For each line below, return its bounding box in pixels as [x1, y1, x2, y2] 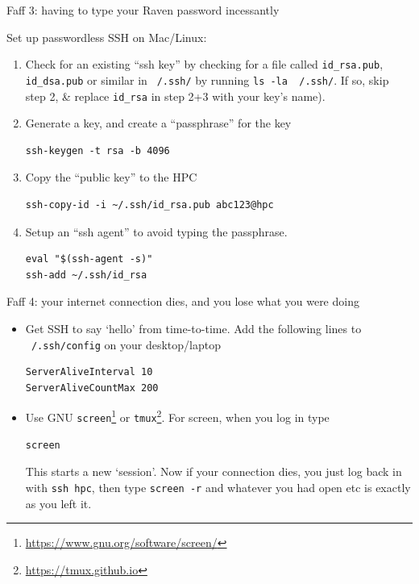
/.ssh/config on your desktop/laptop [31, 336, 221, 352]
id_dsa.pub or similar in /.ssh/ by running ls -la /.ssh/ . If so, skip [25, 71, 389, 88]
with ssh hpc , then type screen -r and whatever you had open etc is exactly [25, 478, 411, 495]
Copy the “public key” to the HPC [25, 169, 197, 186]
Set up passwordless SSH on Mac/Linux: [6, 28, 207, 45]
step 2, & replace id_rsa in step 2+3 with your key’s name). [25, 87, 326, 104]
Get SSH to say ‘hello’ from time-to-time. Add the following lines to [25, 319, 362, 336]
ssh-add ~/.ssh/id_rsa [25, 269, 147, 281]
